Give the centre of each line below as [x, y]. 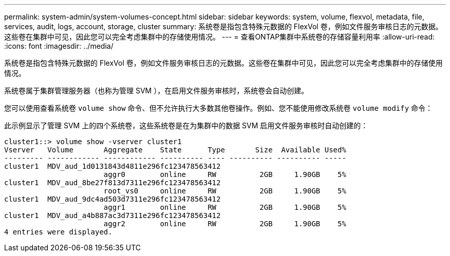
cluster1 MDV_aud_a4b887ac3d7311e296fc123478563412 [113, 215]
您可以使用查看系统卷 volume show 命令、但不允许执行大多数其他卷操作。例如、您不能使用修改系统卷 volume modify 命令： [219, 108]
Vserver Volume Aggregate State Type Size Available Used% [175, 150]
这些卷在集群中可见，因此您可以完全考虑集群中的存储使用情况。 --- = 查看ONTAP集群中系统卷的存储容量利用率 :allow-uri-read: [220, 37]
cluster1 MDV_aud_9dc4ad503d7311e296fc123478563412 [113, 199]
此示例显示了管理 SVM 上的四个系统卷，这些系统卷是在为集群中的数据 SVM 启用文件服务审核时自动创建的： [186, 125]
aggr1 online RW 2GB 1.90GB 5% [225, 207]
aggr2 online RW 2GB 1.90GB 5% [225, 224]
